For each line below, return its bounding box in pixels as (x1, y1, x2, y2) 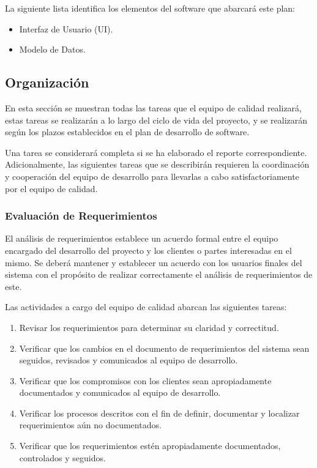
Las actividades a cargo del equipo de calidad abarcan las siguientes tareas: (5, 300, 287, 313)
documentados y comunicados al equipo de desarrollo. (19, 386, 221, 399)
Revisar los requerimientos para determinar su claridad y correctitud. (19, 321, 279, 333)
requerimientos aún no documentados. (19, 418, 162, 431)
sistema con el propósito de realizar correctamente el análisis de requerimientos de (5, 268, 313, 281)
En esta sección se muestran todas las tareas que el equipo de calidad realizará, (5, 101, 302, 114)
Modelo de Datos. (19, 43, 86, 56)
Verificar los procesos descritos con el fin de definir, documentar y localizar (19, 406, 300, 419)
